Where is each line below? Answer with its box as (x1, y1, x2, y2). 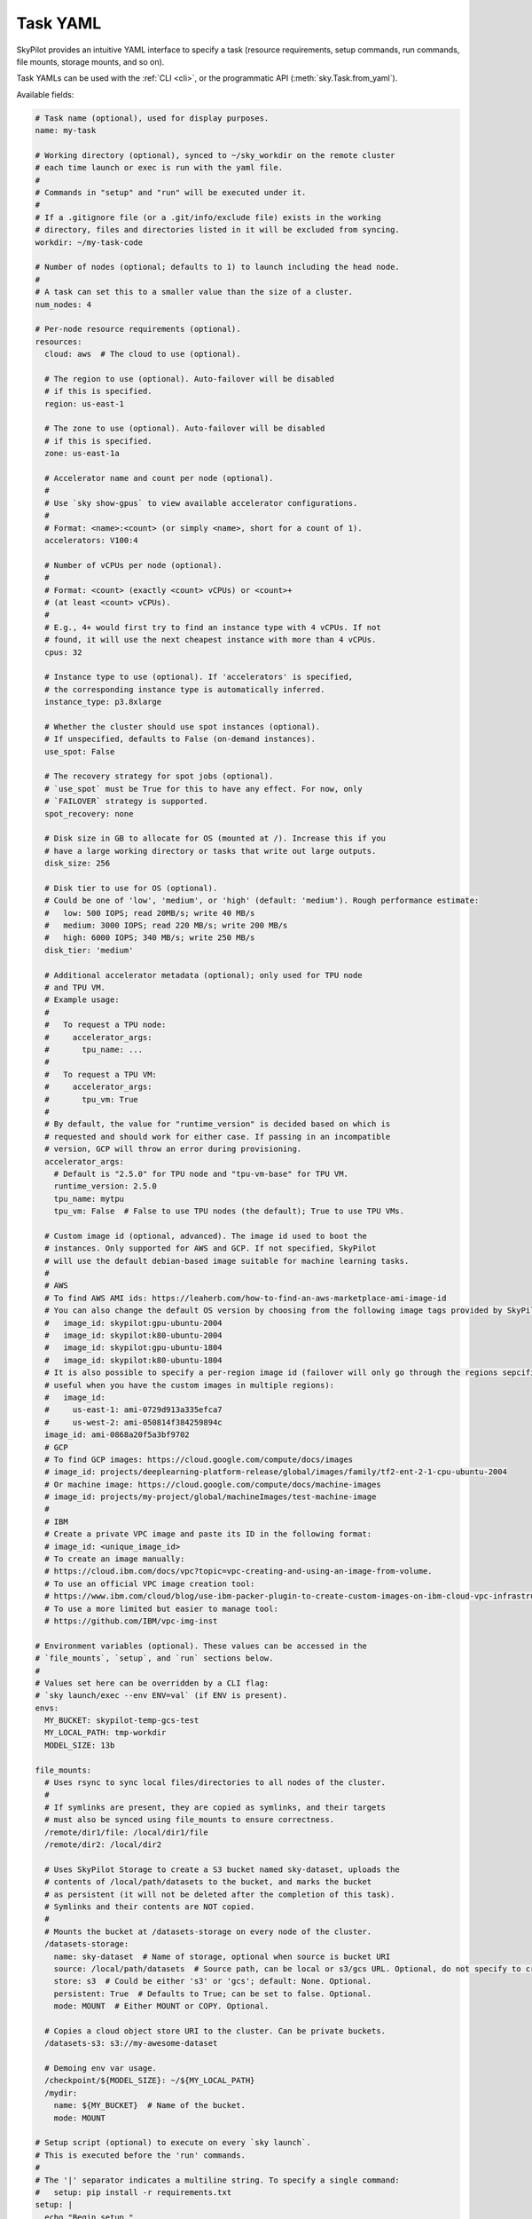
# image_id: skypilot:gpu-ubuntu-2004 (44, 1318, 223, 1328)
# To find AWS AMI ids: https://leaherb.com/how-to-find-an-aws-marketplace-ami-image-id (44, 1292, 447, 1303)
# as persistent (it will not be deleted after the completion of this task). (44, 1889, 395, 1899)
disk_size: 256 (44, 858, 111, 869)
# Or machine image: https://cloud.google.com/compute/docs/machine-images (44, 1479, 381, 1489)
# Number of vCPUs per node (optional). (44, 560, 223, 570)
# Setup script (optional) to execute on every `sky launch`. (35, 2137, 311, 2148)
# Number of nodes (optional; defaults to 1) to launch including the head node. (35, 262, 401, 272)
